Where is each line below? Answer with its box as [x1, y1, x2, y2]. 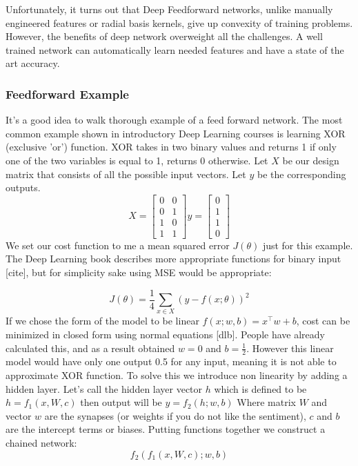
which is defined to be [214, 381, 307, 396]
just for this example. [262, 237, 353, 252]
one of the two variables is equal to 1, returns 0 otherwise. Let [6, 153, 268, 167]
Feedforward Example [6, 85, 129, 102]
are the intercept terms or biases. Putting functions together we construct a [6, 422, 326, 436]
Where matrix [237, 395, 296, 409]
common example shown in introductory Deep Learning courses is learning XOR [6, 126, 346, 140]
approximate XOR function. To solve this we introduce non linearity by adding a [6, 368, 348, 382]
